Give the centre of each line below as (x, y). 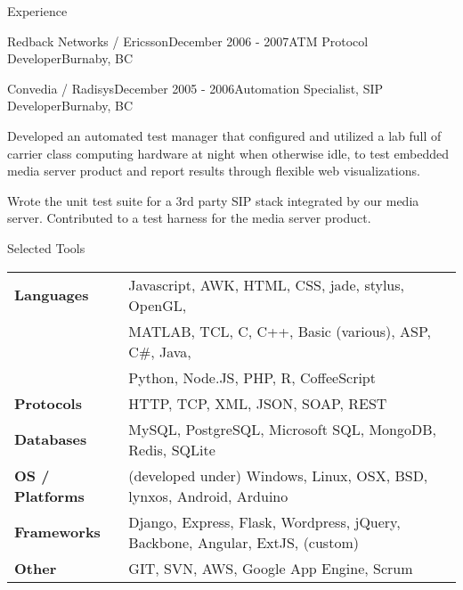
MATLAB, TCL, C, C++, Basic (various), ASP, (280, 331)
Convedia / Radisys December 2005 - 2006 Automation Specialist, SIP (195, 88)
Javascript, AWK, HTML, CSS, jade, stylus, (267, 284)
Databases (51, 439)
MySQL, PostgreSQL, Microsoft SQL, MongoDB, (282, 429)
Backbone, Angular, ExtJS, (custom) (244, 542)
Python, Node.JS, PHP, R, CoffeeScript (252, 377)
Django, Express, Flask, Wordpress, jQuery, (264, 521)
